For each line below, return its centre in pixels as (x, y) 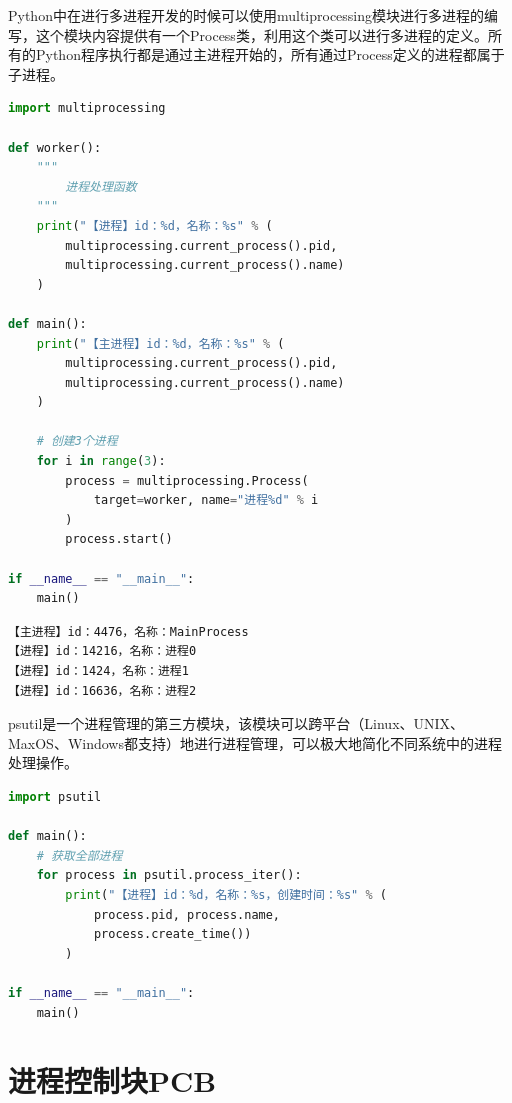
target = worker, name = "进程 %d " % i (206, 500)
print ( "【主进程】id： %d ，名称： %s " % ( (160, 343)
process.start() (119, 539)
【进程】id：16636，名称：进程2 (102, 690)
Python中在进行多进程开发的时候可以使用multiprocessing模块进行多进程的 (246, 15)
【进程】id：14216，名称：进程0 (102, 651)
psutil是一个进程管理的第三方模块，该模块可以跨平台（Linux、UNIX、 (236, 723)
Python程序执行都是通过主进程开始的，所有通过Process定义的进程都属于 (270, 54)
